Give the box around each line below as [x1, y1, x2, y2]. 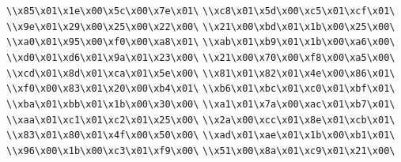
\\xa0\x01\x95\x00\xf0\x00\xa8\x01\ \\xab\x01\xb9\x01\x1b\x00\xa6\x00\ [6, 36, 395, 48]
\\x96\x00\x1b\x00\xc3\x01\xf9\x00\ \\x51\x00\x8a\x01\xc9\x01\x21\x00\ [6, 145, 395, 156]
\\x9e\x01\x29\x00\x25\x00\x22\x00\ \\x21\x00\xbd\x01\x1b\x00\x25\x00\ [6, 21, 395, 32]
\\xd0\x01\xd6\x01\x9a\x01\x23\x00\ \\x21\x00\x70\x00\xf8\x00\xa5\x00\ [6, 51, 395, 63]
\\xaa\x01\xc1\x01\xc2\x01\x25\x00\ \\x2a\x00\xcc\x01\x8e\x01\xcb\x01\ [6, 114, 395, 126]
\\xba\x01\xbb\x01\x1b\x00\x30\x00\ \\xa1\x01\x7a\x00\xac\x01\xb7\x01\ [6, 98, 395, 110]
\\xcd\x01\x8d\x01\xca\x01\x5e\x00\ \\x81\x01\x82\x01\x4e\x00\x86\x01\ [6, 67, 395, 79]
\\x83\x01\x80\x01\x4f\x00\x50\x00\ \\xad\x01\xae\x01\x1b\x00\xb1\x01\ [6, 130, 395, 141]
